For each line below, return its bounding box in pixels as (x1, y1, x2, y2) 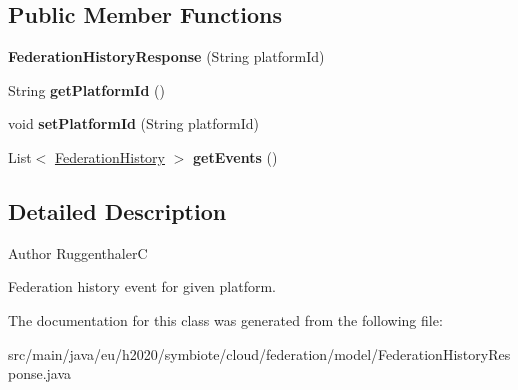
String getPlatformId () (8, 79, 165, 100)
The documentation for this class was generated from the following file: (8, 309, 443, 330)
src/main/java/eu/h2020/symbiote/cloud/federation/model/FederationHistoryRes (8, 343, 511, 364)
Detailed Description (8, 195, 227, 226)
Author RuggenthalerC (8, 242, 148, 263)
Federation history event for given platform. (8, 276, 277, 297)
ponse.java (8, 363, 72, 384)
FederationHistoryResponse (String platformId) (8, 46, 325, 67)
